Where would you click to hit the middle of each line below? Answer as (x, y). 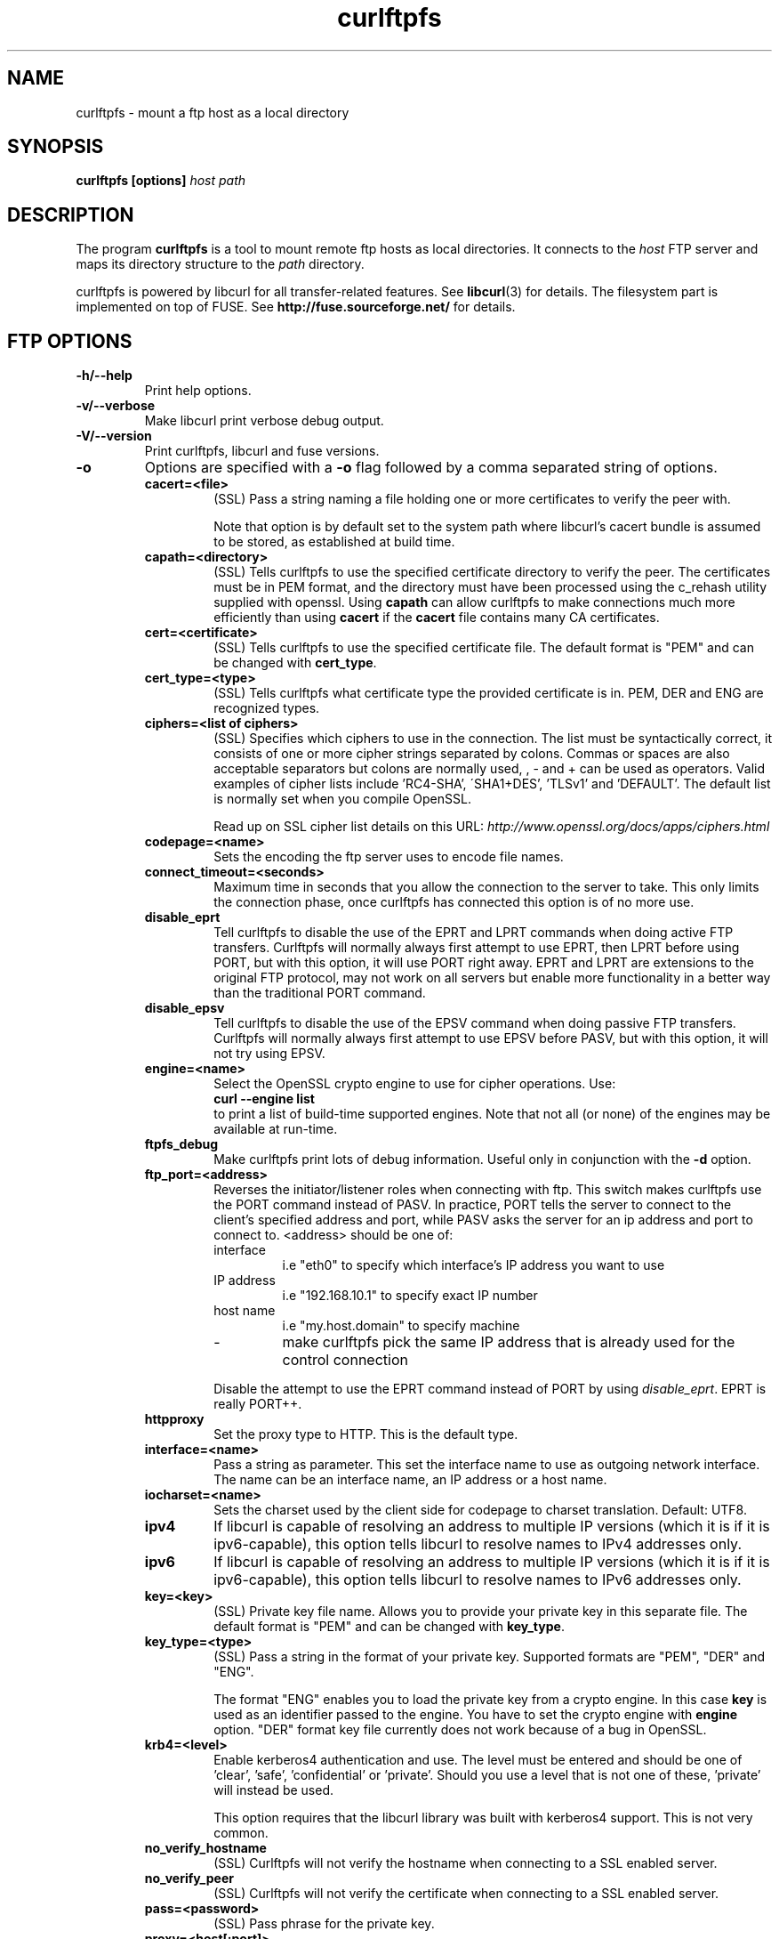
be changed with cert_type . (295, 663)
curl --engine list (264, 1099)
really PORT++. (258, 1404)
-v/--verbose (116, 406)
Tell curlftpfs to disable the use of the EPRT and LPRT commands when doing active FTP (474, 933)
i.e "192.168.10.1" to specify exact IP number (410, 1296)
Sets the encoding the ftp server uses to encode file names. (389, 857)
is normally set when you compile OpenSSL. (342, 799)
